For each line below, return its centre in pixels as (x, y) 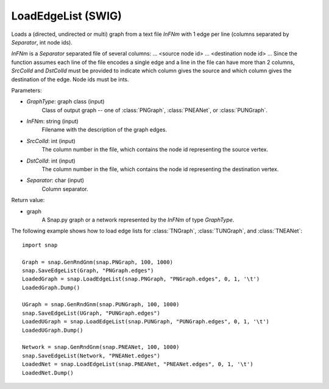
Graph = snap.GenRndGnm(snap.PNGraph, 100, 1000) (98, 262)
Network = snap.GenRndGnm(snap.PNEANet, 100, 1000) (101, 347)
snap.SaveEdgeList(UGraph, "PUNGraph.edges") (91, 313)
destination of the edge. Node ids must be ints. (70, 79)
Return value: (28, 200)
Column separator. (65, 189)
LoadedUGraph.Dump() (53, 330)
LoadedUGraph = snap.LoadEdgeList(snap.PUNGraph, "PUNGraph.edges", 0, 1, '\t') (146, 322)
